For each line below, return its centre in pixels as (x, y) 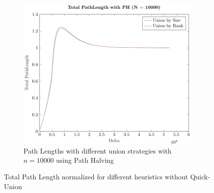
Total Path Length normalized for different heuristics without (96, 177)
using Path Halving (85, 160)
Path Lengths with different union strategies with (97, 150)
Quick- (200, 177)
